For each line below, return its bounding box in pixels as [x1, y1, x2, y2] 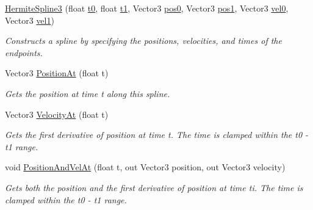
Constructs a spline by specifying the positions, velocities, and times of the [5, 34, 282, 47]
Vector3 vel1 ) [5, 13, 54, 26]
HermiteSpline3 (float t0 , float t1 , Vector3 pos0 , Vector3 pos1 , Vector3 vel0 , [5, 2, 289, 14]
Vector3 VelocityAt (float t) [5, 107, 109, 120]
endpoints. [5, 46, 43, 59]
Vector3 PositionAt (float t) [5, 67, 109, 79]
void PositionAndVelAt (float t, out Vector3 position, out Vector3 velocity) [5, 161, 286, 173]
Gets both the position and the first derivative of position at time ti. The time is [5, 181, 303, 194]
